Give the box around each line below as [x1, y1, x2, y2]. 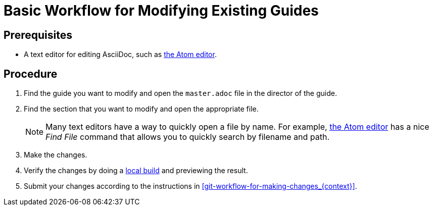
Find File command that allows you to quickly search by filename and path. [45, 132, 329, 142]
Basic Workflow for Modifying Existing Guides [4, 2, 319, 19]
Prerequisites [4, 28, 72, 41]
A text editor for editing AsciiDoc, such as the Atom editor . [24, 50, 217, 59]
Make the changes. [24, 150, 87, 160]
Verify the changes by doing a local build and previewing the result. [24, 166, 248, 175]
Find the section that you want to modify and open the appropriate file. [24, 104, 259, 114]
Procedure [4, 67, 58, 80]
